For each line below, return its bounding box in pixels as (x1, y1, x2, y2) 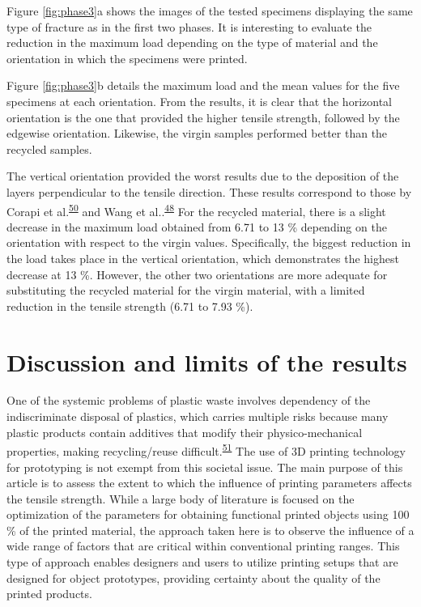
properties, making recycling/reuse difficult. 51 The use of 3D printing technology (6, 440, 406, 459)
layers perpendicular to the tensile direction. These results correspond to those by (6, 183, 412, 200)
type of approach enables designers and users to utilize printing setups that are (6, 554, 398, 571)
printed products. (6, 585, 92, 602)
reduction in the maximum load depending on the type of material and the (6, 34, 378, 51)
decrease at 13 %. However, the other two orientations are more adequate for (6, 265, 388, 282)
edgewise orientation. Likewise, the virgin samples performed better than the (6, 125, 388, 142)
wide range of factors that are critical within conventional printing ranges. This (6, 537, 400, 554)
